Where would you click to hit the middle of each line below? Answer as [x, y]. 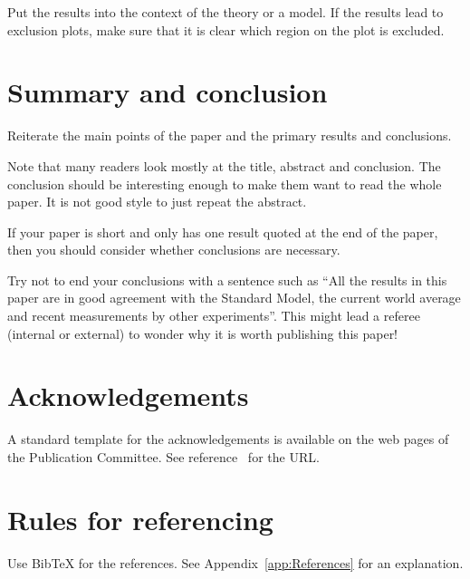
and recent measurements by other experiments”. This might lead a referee [214, 316]
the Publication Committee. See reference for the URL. [163, 456]
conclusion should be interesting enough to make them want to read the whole [225, 183]
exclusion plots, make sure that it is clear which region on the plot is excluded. [226, 29]
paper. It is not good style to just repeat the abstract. [157, 202]
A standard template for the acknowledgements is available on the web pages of [228, 439]
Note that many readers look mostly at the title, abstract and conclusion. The [224, 165]
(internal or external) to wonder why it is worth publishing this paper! [203, 333]
